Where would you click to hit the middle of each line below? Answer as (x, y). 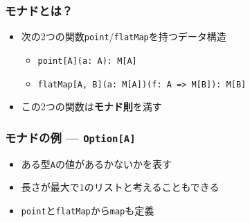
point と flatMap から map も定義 (88, 210)
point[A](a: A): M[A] (87, 61)
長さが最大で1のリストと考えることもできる (120, 187)
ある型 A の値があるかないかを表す (96, 163)
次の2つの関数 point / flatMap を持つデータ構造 (124, 36)
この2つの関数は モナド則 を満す (91, 106)
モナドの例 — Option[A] (70, 137)
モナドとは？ (39, 10)
